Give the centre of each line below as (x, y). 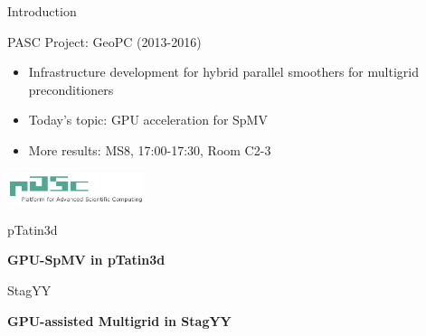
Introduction (42, 11)
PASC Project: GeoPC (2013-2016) (104, 41)
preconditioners (71, 89)
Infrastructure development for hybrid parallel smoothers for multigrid (223, 72)
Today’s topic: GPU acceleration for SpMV (148, 120)
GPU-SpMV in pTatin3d (86, 260)
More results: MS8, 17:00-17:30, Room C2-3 (150, 149)
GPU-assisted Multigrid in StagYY (119, 320)
